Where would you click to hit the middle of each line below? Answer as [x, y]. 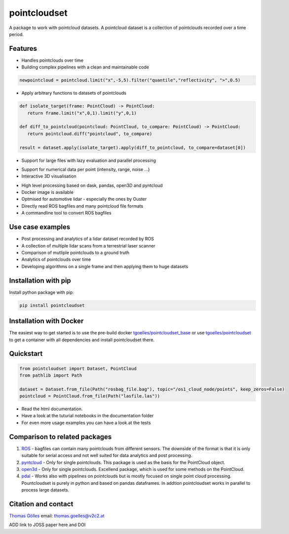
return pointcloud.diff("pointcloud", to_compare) [90, 134]
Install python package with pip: [41, 292]
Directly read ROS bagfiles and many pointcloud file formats [82, 206]
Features [23, 49]
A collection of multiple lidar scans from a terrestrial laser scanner [88, 246]
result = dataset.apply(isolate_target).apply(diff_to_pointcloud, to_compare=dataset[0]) [133, 147]
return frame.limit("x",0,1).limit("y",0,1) [82, 113]
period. [17, 34]
